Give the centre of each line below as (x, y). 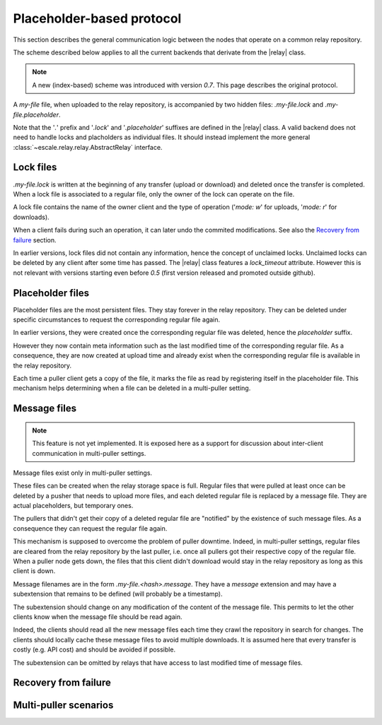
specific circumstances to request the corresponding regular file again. (117, 319)
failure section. (35, 240)
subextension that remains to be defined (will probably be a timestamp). (118, 594)
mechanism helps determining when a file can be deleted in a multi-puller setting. (132, 388)
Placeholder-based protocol (97, 18)
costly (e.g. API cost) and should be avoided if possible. (94, 649)
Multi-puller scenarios (63, 706)
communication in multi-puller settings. (89, 453)
